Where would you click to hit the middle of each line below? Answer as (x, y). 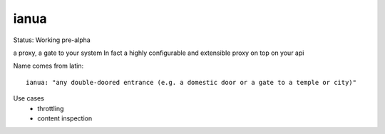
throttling (51, 108)
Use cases (29, 98)
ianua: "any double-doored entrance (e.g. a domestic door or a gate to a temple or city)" (191, 82)
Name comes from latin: (48, 66)
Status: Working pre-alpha (52, 40)
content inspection (65, 118)
